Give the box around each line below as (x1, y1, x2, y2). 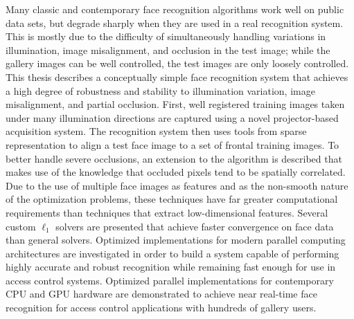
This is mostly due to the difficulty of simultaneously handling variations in (6, 29, 326, 44)
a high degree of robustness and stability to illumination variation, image (6, 83, 315, 98)
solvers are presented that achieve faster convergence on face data (55, 219, 334, 233)
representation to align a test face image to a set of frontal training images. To (6, 137, 339, 152)
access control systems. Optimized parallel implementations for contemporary (6, 273, 334, 287)
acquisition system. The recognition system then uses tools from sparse (6, 124, 307, 138)
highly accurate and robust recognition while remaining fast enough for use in (6, 259, 336, 274)
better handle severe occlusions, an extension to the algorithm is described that (6, 151, 342, 165)
